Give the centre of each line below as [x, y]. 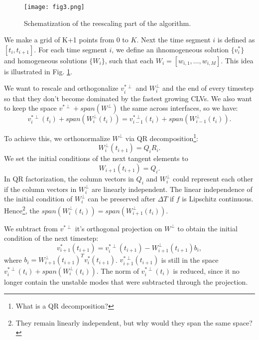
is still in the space [190, 259]
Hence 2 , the [22, 210]
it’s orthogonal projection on [119, 228]
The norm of [120, 270]
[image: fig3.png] [54, 7]
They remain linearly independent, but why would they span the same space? [134, 322]
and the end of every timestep [208, 88]
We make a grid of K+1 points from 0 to [66, 40]
